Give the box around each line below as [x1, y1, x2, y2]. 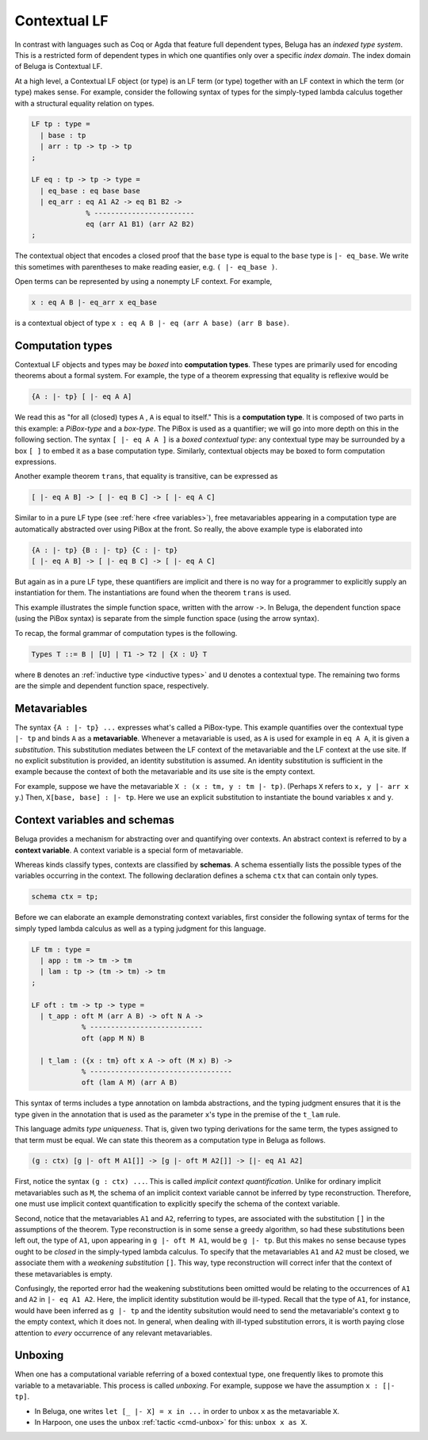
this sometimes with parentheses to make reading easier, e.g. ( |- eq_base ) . [14, 262, 277, 271]
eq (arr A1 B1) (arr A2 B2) [86, 220, 195, 228]
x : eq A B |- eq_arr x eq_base [31, 298, 158, 307]
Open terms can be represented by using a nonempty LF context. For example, [14, 277, 273, 286]
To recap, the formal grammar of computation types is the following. [14, 628, 238, 638]
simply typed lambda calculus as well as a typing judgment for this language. [14, 924, 266, 933]
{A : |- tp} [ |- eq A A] [31, 393, 132, 401]
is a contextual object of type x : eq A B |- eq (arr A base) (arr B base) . [14, 318, 289, 328]
